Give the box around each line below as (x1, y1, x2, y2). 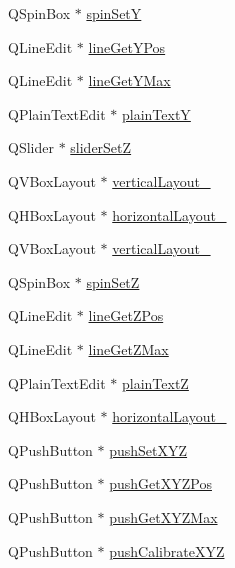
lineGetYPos (88, 36, 166, 57)
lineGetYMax (88, 70, 171, 91)
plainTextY (121, 103, 191, 124)
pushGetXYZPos (109, 473, 212, 494)
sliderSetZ (70, 137, 132, 158)
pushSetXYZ (109, 439, 188, 460)
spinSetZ (86, 271, 140, 292)
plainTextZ (121, 372, 189, 393)
